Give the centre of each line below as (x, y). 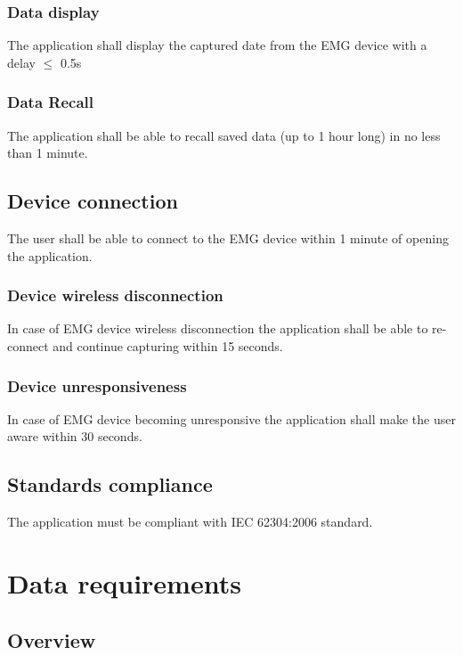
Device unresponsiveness (97, 385)
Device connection (93, 201)
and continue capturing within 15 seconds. (168, 346)
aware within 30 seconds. (75, 436)
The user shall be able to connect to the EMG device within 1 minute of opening (228, 238)
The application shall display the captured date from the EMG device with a (217, 45)
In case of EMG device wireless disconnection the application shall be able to (218, 328)
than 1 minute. (48, 153)
